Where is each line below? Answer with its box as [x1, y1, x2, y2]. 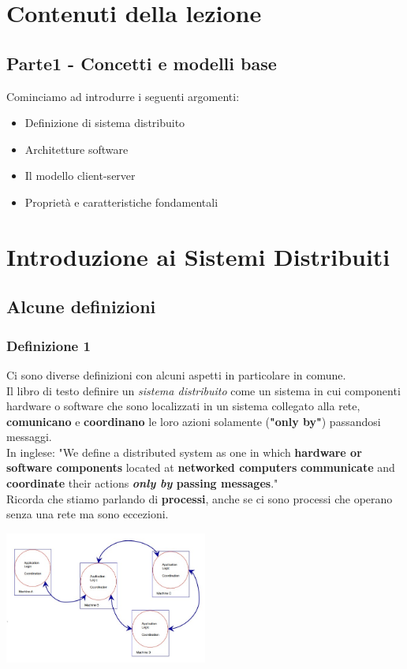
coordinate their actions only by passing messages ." [6, 475, 278, 491]
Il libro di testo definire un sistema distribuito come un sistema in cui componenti [6, 382, 401, 398]
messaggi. [6, 428, 52, 445]
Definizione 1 [6, 335, 91, 355]
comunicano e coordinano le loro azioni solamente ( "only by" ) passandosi [6, 413, 381, 429]
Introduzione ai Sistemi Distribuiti [6, 240, 390, 272]
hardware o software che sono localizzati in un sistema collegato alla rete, [6, 398, 360, 414]
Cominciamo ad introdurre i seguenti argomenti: [6, 88, 240, 104]
